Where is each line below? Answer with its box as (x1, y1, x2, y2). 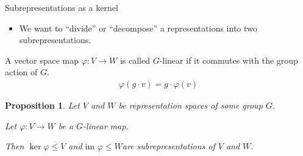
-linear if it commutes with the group (159, 53, 298, 66)
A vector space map (5, 53, 79, 66)
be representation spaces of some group (118, 99, 263, 111)
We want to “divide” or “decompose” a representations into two (19, 21, 257, 34)
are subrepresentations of (122, 140, 215, 152)
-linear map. (83, 119, 129, 132)
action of (5, 66, 38, 78)
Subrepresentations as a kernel (5, 1, 118, 13)
